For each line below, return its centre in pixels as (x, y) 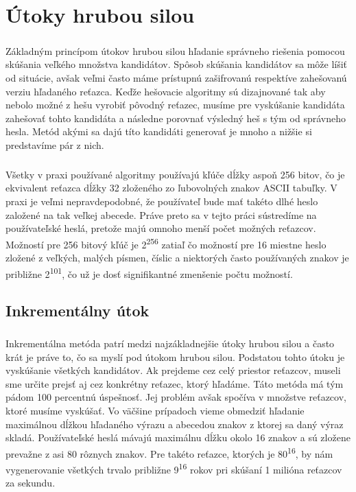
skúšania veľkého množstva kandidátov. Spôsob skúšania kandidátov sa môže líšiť (177, 64)
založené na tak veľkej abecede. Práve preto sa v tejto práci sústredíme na (161, 214)
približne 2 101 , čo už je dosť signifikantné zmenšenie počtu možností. (149, 272)
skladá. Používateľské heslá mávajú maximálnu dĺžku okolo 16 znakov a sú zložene (178, 437)
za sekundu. (31, 483)
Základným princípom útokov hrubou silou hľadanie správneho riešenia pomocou (175, 50)
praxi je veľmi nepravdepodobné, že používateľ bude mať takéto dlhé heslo (162, 201)
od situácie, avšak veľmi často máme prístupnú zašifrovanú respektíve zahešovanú (176, 77)
